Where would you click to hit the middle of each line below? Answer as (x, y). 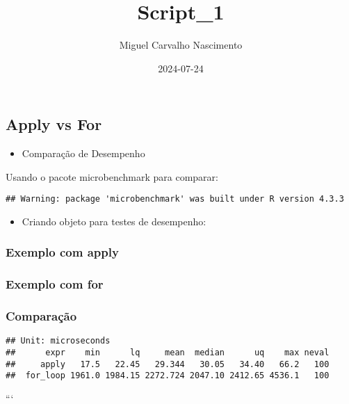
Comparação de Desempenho (83, 153)
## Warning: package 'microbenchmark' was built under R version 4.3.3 (175, 199)
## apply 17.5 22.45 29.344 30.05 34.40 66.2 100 (168, 364)
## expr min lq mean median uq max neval (168, 353)
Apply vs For (54, 124)
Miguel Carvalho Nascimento (181, 45)
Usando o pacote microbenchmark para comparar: (112, 176)
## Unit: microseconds (58, 341)
